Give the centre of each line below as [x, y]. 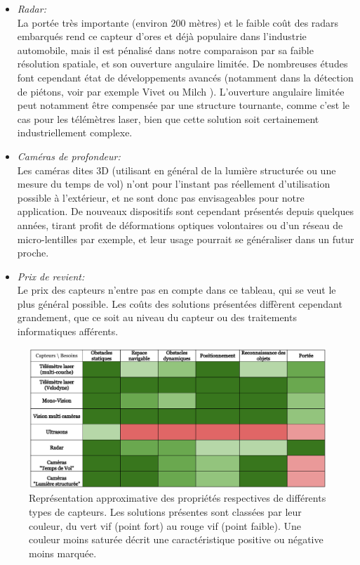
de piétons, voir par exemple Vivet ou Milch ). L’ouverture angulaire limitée [181, 91]
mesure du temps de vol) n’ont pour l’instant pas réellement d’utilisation [174, 184]
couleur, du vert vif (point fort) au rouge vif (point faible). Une [165, 525]
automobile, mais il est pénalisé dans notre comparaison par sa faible [165, 50]
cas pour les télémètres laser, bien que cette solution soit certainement [168, 118]
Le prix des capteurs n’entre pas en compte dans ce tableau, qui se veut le [176, 290]
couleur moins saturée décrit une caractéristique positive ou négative [176, 539]
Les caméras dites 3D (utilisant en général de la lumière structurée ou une [176, 170]
